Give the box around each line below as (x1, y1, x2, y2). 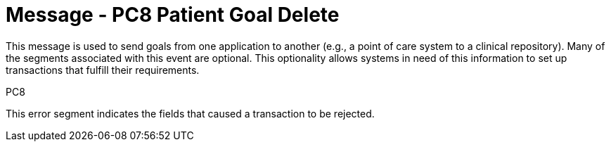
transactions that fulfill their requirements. (6, 63, 200, 76)
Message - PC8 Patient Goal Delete (6, 3, 340, 27)
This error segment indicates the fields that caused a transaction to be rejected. (6, 107, 375, 120)
